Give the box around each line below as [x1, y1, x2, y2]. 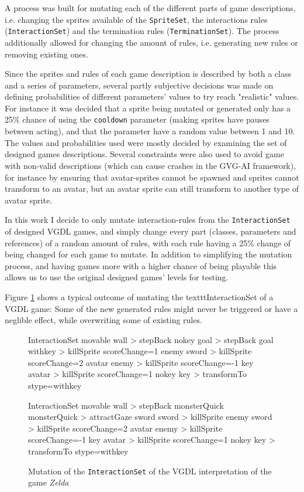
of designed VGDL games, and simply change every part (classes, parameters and [5, 225, 296, 237]
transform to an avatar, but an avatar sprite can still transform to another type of [5, 182, 299, 195]
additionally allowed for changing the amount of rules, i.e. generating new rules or [5, 36, 298, 48]
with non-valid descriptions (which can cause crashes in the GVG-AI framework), [5, 159, 296, 171]
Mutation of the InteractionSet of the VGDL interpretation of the [28, 464, 272, 477]
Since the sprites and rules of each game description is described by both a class [5, 67, 291, 80]
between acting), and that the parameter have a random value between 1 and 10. [5, 125, 295, 137]
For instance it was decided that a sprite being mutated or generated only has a [5, 101, 291, 114]
